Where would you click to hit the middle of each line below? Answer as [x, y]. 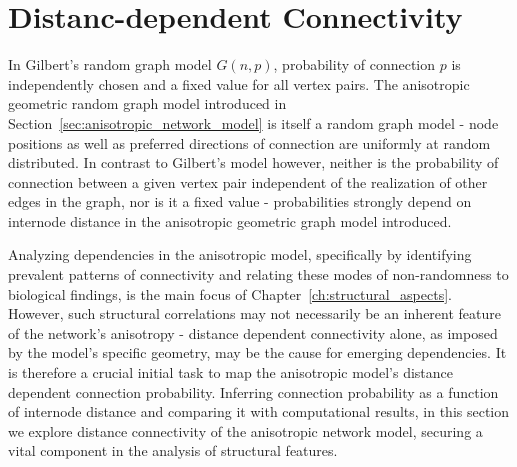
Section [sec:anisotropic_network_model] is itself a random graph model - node [253, 122]
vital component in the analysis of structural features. [173, 450]
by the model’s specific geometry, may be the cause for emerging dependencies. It [257, 352]
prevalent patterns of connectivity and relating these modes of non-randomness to [258, 274]
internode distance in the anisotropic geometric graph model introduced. [230, 220]
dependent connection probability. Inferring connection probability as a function [253, 391]
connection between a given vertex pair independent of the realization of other [248, 181]
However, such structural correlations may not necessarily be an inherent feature [255, 313]
